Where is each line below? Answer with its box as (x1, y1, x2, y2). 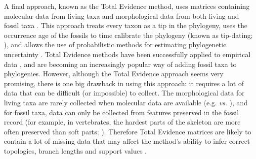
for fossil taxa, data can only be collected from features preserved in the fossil (4, 107, 239, 117)
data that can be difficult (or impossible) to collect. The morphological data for (4, 88, 245, 98)
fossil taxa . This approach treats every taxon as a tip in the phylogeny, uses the (4, 20, 248, 31)
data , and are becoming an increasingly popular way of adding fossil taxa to (4, 59, 237, 69)
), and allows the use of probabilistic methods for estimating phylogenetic (4, 39, 227, 50)
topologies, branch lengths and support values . (4, 145, 147, 156)
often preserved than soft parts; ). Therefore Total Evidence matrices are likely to (4, 126, 252, 136)
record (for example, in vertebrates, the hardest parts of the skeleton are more (4, 117, 241, 127)
